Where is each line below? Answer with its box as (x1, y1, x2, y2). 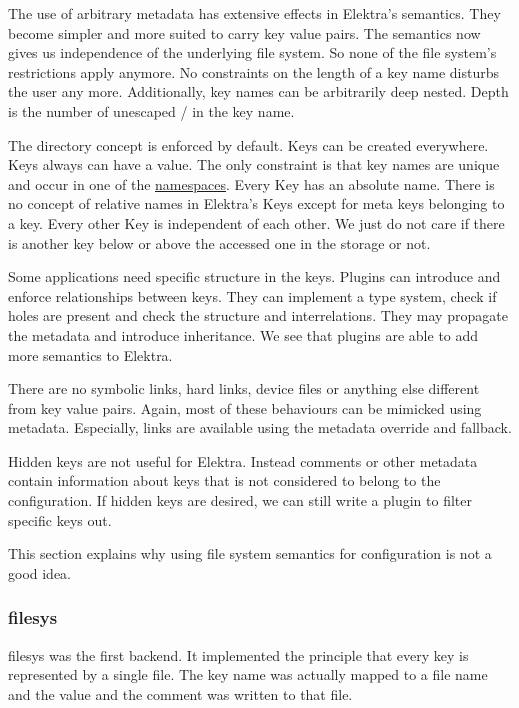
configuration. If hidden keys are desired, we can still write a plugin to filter (8, 490, 473, 511)
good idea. (8, 562, 72, 583)
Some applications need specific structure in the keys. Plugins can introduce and (8, 266, 501, 287)
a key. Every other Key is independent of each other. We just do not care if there (8, 212, 505, 233)
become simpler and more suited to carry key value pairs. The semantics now (8, 22, 481, 43)
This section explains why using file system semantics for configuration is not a (8, 543, 492, 564)
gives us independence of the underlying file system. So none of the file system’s (8, 42, 497, 63)
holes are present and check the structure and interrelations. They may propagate (8, 305, 508, 326)
